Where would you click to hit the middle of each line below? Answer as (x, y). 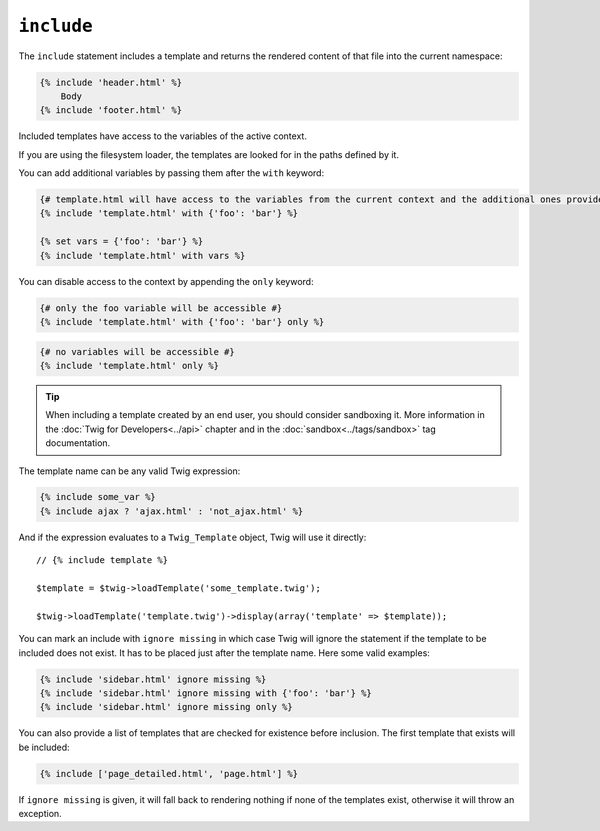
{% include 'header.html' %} (111, 82)
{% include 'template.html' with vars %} (142, 255)
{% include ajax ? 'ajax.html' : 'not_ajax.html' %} (171, 511)
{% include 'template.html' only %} (129, 365)
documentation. (78, 443)
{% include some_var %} (98, 497)
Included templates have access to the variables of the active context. (162, 136)
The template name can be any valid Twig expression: (129, 471)
